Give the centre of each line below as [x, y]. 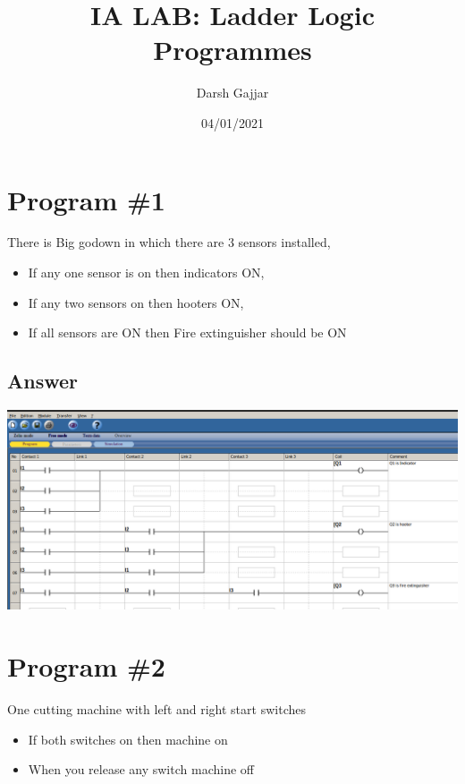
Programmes [232, 50]
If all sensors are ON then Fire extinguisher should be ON [187, 332]
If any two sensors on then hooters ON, [136, 302]
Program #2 [86, 666]
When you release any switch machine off [141, 769]
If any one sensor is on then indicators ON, [146, 273]
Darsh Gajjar [232, 93]
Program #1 [86, 199]
